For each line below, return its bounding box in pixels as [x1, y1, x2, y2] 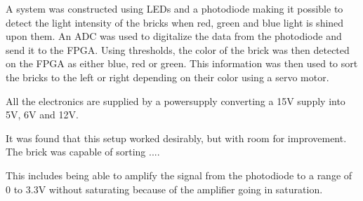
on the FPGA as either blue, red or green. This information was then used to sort [6, 56, 358, 71]
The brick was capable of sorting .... [6, 144, 160, 159]
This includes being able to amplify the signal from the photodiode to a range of [6, 167, 352, 182]
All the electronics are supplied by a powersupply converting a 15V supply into [6, 93, 345, 108]
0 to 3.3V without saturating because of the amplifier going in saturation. [6, 181, 323, 196]
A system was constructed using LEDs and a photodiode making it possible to [6, 1, 343, 15]
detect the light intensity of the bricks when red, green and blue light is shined [6, 15, 344, 29]
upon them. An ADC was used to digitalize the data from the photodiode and [6, 29, 342, 43]
